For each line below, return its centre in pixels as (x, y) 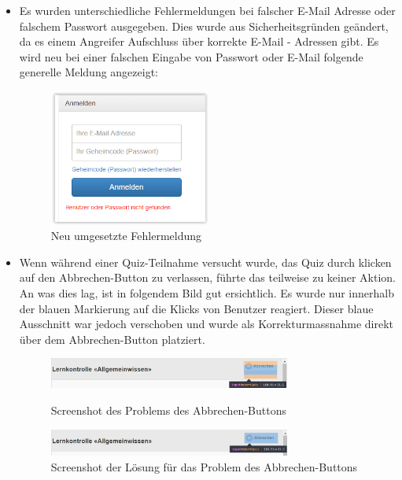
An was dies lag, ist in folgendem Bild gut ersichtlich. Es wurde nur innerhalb (207, 292)
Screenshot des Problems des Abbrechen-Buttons (168, 410)
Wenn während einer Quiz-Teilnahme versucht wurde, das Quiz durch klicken (205, 262)
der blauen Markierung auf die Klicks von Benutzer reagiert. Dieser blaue (196, 308)
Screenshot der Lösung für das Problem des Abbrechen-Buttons (204, 466)
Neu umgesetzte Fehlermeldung (126, 236)
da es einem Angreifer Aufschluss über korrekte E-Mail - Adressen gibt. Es (199, 41)
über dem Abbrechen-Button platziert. (112, 339)
